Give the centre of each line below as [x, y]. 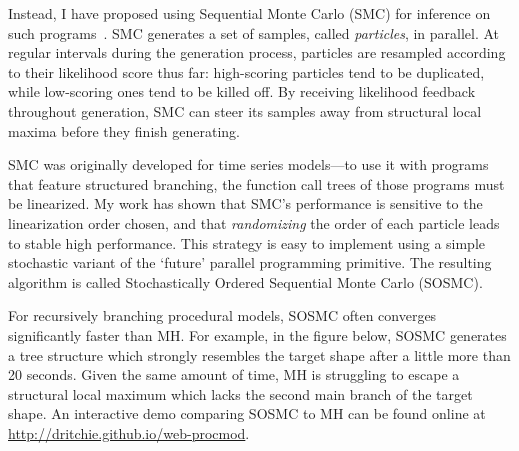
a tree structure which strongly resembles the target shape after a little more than [259, 354]
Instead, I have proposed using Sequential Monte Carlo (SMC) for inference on [249, 13]
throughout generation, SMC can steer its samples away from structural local [245, 110]
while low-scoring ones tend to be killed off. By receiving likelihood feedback [242, 91]
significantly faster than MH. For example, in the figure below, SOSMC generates [257, 334]
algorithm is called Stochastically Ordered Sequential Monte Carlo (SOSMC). [245, 281]
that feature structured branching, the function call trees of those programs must [256, 183]
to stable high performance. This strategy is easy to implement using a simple [247, 242]
